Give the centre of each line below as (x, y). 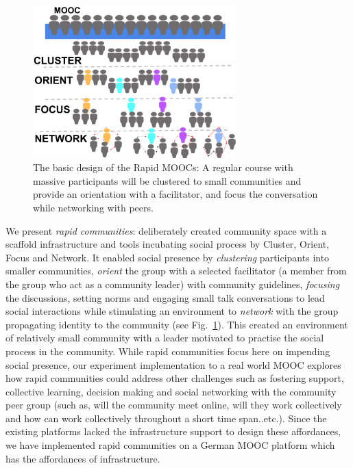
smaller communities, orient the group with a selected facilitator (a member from (176, 271)
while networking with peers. (93, 207)
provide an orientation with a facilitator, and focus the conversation (175, 194)
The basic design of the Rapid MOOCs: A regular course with (163, 167)
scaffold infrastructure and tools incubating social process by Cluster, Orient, (168, 244)
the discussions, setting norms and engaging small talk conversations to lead (165, 297)
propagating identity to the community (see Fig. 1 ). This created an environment (177, 324)
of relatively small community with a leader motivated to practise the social (165, 338)
